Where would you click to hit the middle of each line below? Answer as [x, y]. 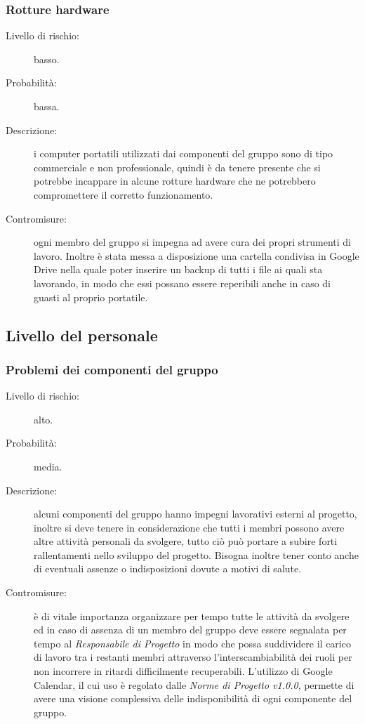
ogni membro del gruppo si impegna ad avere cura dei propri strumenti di [192, 242]
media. [48, 466]
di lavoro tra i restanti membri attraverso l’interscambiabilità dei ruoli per [193, 657]
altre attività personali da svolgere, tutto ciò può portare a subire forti [186, 541]
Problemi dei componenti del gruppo [112, 369]
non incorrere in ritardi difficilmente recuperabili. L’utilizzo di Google [183, 671]
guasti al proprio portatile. [91, 297]
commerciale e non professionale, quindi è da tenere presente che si [177, 167]
